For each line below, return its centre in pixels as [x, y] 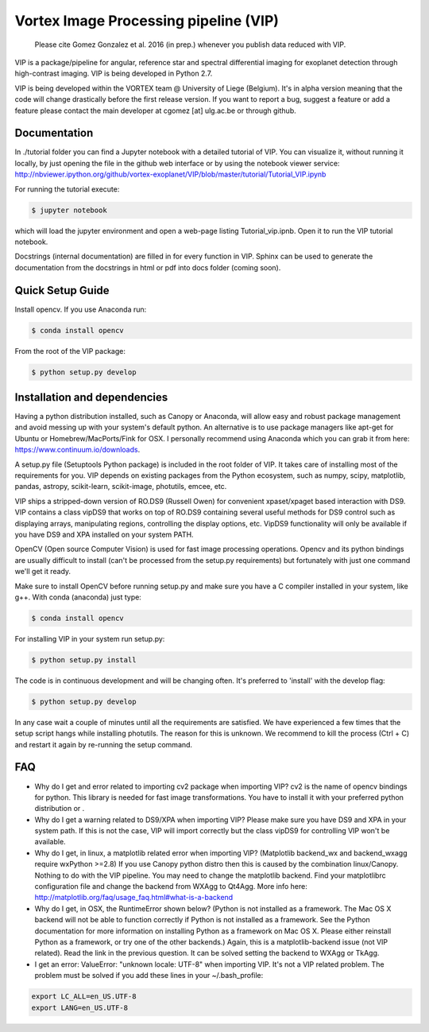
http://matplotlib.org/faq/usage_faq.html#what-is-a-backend [134, 898]
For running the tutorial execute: [67, 189]
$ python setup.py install [84, 660]
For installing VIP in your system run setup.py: [90, 638]
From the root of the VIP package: [70, 351]
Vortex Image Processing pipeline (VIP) [147, 21]
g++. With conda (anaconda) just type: [78, 597]
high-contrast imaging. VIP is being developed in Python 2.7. [114, 74]
